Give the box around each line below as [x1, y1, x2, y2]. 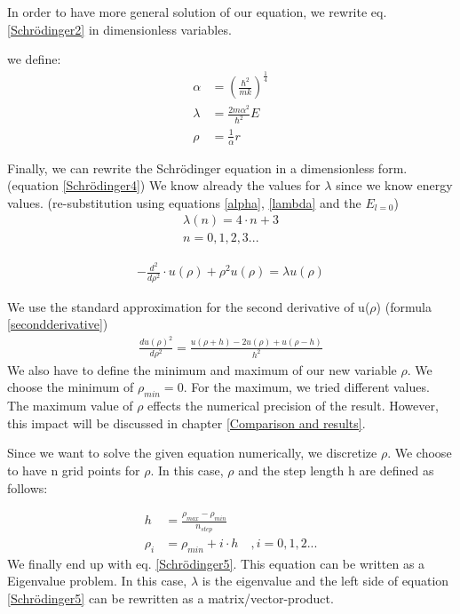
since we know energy [336, 176, 453, 195]
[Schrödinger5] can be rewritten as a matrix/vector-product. [7, 588, 334, 607]
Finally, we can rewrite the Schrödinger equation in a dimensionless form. [7, 158, 408, 177]
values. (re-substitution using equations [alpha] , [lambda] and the [7, 193, 361, 211]
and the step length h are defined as [238, 461, 434, 480]
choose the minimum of [7, 378, 134, 396]
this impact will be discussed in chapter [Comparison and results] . [7, 413, 366, 432]
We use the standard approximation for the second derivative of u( [7, 297, 370, 315]
